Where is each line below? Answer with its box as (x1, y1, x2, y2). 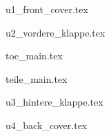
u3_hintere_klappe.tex (6, 95, 103, 109)
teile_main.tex (6, 71, 68, 86)
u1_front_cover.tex (6, 2, 88, 16)
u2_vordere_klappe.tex (6, 25, 105, 39)
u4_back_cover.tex (6, 117, 88, 132)
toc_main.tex (6, 48, 63, 63)
